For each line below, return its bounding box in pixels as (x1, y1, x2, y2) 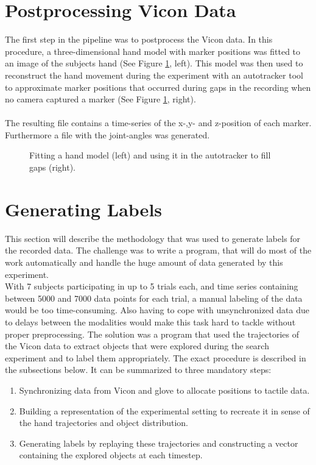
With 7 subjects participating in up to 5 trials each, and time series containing (5, 280, 298, 293)
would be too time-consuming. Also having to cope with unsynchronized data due (5, 303, 310, 316)
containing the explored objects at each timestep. (19, 449, 203, 461)
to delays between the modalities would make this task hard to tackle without (5, 315, 296, 328)
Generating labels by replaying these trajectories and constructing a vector (19, 436, 298, 449)
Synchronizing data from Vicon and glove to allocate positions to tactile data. (19, 383, 310, 396)
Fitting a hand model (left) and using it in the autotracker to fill (29, 149, 271, 162)
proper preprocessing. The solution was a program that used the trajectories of (5, 327, 299, 340)
